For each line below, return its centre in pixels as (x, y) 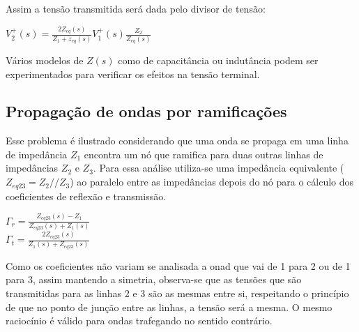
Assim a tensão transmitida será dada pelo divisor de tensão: (136, 8)
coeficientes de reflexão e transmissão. (86, 196)
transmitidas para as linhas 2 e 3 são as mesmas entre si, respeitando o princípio (177, 293)
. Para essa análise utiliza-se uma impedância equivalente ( (219, 168)
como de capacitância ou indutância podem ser (218, 60)
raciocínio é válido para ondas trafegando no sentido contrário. (139, 320)
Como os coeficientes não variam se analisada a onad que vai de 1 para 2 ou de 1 (178, 265)
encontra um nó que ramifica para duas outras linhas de (204, 154)
